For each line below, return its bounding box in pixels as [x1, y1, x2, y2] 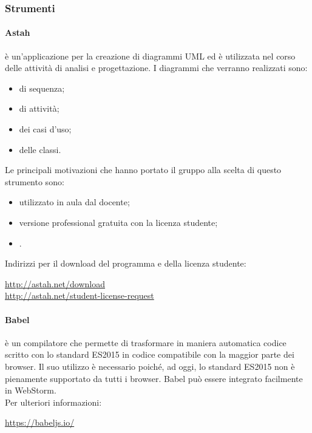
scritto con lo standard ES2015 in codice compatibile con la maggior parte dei [5, 348, 294, 361]
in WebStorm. [5, 384, 56, 397]
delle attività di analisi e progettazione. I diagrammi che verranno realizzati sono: [5, 61, 308, 74]
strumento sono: [5, 175, 64, 188]
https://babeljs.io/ [5, 416, 75, 429]
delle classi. [19, 143, 61, 155]
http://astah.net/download [5, 277, 106, 290]
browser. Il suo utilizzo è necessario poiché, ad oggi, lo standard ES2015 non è [5, 360, 295, 372]
